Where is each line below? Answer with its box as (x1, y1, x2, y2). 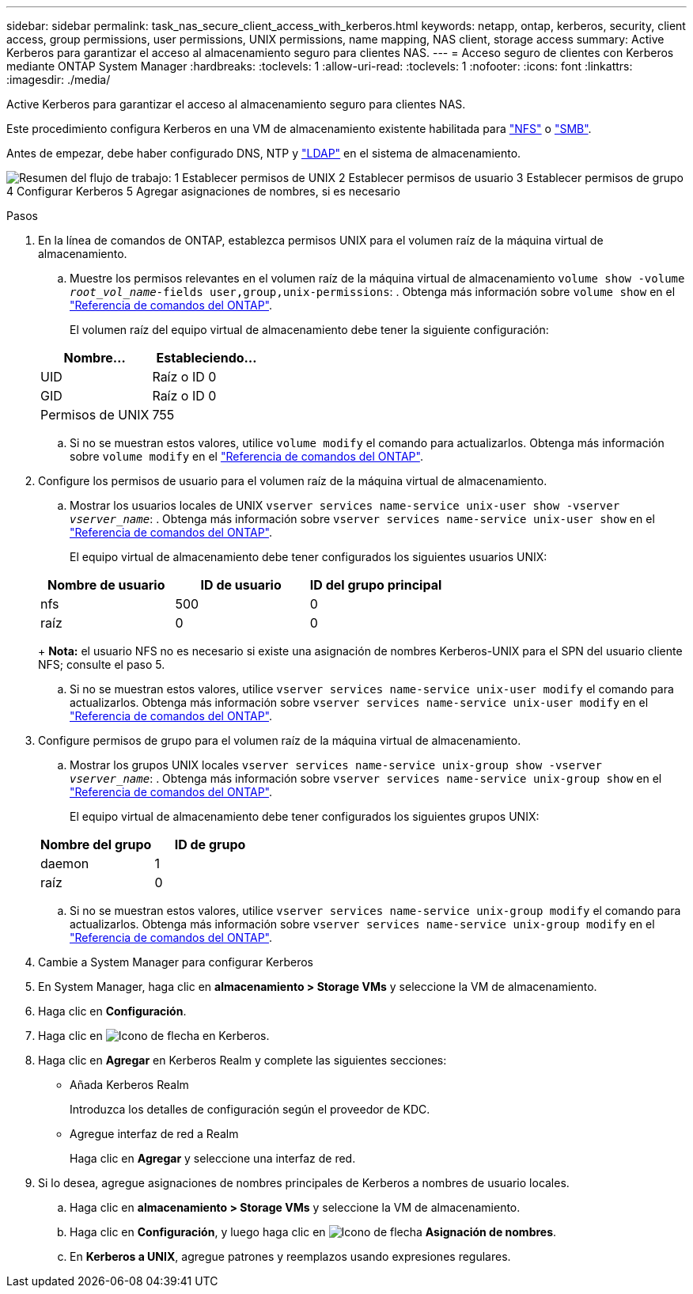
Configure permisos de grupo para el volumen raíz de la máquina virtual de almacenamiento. (38, 734, 521, 747)
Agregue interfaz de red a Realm (70, 1127, 239, 1140)
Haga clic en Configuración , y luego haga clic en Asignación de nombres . (70, 1225, 557, 1239)
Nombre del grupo (40, 837, 152, 852)
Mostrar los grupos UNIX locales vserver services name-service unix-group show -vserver (70, 758, 602, 772)
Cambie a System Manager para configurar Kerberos (38, 955, 313, 969)
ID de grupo (174, 837, 246, 852)
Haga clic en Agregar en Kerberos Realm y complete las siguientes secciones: (38, 1053, 447, 1067)
